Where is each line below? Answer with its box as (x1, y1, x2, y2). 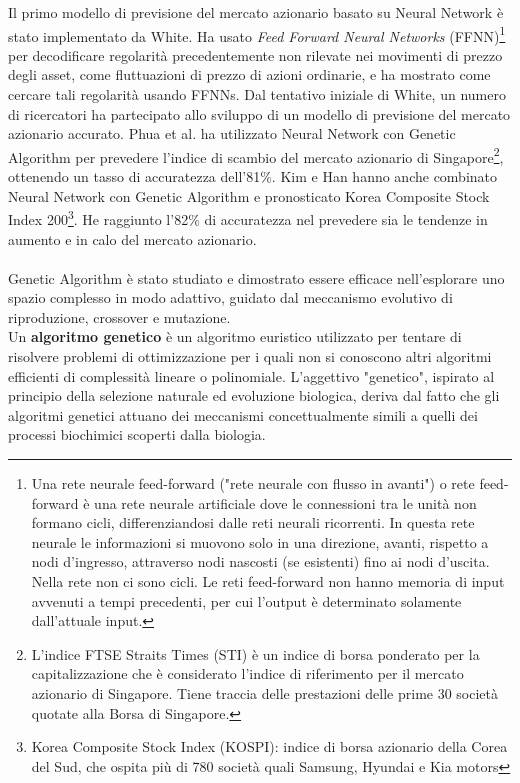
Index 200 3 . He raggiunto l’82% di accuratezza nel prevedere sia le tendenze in (8, 206, 488, 229)
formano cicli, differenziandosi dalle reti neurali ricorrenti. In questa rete (31, 512, 475, 533)
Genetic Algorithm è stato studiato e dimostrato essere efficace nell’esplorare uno (8, 267, 505, 288)
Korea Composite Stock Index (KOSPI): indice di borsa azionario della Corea (31, 736, 508, 757)
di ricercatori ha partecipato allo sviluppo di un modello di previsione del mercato (8, 103, 511, 124)
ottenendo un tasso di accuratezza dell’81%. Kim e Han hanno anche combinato (8, 166, 498, 187)
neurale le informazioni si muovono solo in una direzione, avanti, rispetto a (31, 531, 489, 552)
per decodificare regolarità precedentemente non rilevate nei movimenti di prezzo (8, 44, 503, 65)
